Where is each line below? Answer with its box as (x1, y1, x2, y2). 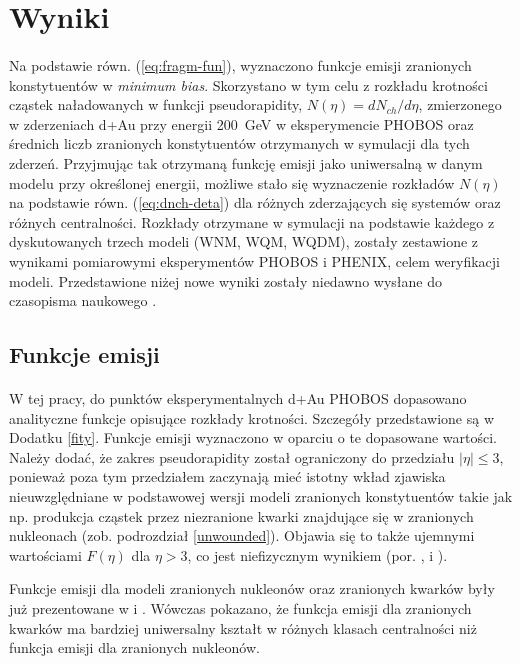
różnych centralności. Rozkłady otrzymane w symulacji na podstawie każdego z (9, 211, 495, 232)
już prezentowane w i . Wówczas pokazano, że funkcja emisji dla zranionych (9, 598, 472, 618)
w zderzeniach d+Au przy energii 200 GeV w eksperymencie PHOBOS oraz (9, 113, 474, 134)
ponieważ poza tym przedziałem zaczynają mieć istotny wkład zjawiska (9, 466, 446, 487)
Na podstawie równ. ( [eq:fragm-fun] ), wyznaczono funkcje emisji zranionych (9, 54, 472, 75)
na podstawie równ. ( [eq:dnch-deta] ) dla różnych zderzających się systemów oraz (9, 192, 501, 213)
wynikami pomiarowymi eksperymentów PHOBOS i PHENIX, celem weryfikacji (9, 250, 500, 271)
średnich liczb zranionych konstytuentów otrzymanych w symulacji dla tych (9, 133, 470, 154)
